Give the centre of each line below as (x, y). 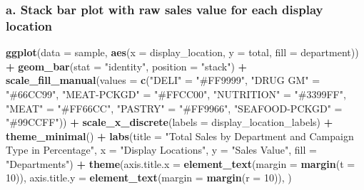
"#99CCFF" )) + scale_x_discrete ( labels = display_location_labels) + (170, 122)
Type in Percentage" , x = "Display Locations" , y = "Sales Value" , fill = (161, 150)
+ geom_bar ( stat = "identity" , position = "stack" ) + (127, 66)
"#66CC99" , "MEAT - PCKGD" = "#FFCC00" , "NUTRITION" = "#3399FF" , (176, 94)
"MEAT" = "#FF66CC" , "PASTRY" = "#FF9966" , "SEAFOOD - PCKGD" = (174, 108)
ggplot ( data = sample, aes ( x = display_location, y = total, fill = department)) (182, 52)
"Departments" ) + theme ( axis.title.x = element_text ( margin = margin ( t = (181, 163)
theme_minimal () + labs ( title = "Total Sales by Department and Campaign (180, 136)
